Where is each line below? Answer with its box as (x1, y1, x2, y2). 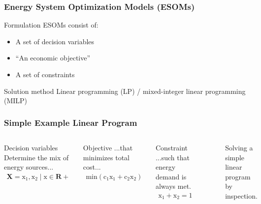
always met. (155, 181, 191, 191)
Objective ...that (83, 143, 133, 152)
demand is (155, 171, 187, 181)
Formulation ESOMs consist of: (4, 20, 98, 30)
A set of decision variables (15, 36, 95, 46)
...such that (155, 152, 190, 162)
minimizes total (83, 152, 130, 162)
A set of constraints (15, 69, 75, 79)
